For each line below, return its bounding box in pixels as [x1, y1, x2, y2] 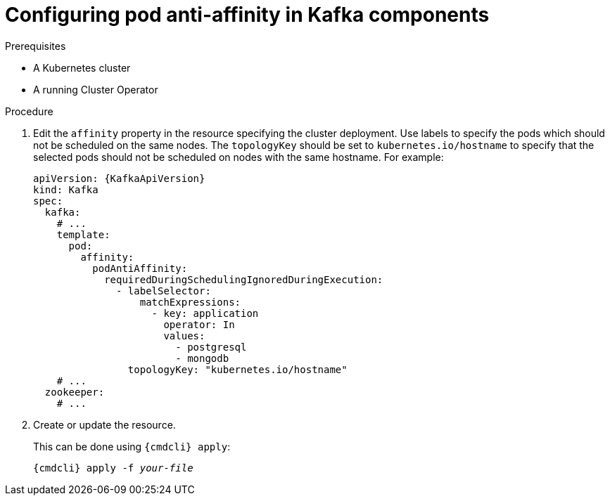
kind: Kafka [33, 183, 99, 195]
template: [56, 228, 110, 240]
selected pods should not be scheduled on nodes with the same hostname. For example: [33, 150, 444, 163]
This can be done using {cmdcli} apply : [33, 440, 231, 453]
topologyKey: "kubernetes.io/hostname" [127, 363, 348, 375]
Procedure [5, 105, 53, 117]
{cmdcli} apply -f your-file [33, 462, 193, 474]
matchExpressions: [139, 296, 241, 308]
